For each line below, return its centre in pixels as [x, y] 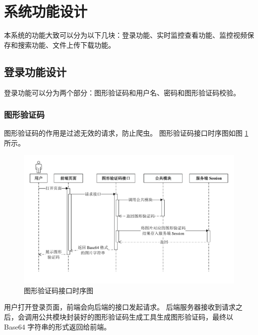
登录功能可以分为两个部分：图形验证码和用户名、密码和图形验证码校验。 [122, 92]
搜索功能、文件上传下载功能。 [66, 44]
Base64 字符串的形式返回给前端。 [58, 326]
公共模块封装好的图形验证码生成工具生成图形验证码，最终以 [136, 317]
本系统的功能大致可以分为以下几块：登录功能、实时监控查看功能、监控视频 [126, 35]
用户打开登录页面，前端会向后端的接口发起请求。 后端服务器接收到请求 [120, 307]
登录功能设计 [35, 71]
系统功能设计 [46, 11]
